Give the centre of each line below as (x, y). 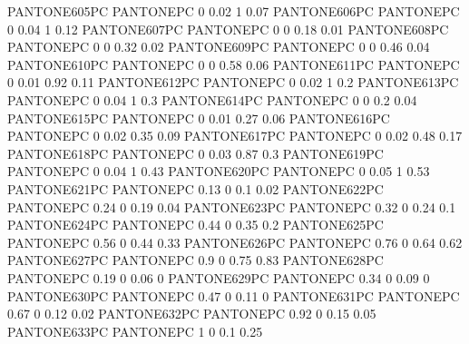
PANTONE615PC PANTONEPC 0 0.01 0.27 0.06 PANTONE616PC (199, 118)
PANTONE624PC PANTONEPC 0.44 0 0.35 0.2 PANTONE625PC (195, 225)
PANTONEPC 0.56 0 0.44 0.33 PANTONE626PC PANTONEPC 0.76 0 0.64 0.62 (235, 242)
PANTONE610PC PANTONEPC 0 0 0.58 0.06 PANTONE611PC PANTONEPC (234, 64)
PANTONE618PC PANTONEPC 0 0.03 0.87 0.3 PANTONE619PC (195, 153)
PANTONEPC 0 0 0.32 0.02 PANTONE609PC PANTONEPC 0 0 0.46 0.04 (219, 47)
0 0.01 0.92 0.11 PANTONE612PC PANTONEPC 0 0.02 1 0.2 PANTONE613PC (233, 82)
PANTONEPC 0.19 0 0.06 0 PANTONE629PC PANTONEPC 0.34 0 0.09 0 (219, 277)
